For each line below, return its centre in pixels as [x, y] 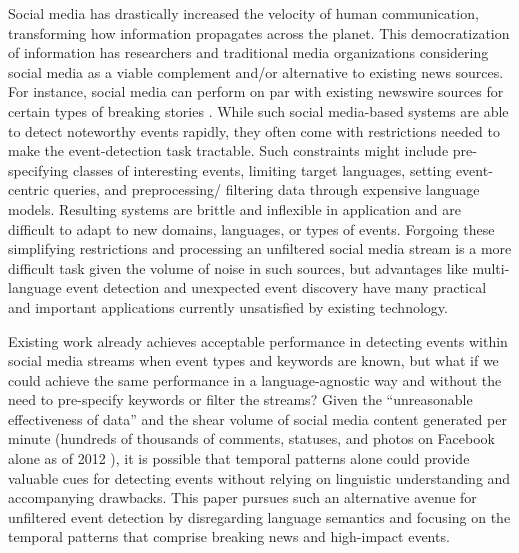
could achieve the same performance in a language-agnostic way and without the [255, 379]
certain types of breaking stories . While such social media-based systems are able [258, 110]
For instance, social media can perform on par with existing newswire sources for [256, 91]
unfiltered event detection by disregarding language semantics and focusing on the [259, 516]
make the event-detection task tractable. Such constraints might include [228, 150]
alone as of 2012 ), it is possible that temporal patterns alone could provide [239, 458]
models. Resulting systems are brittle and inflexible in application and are [234, 208]
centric [28, 189]
